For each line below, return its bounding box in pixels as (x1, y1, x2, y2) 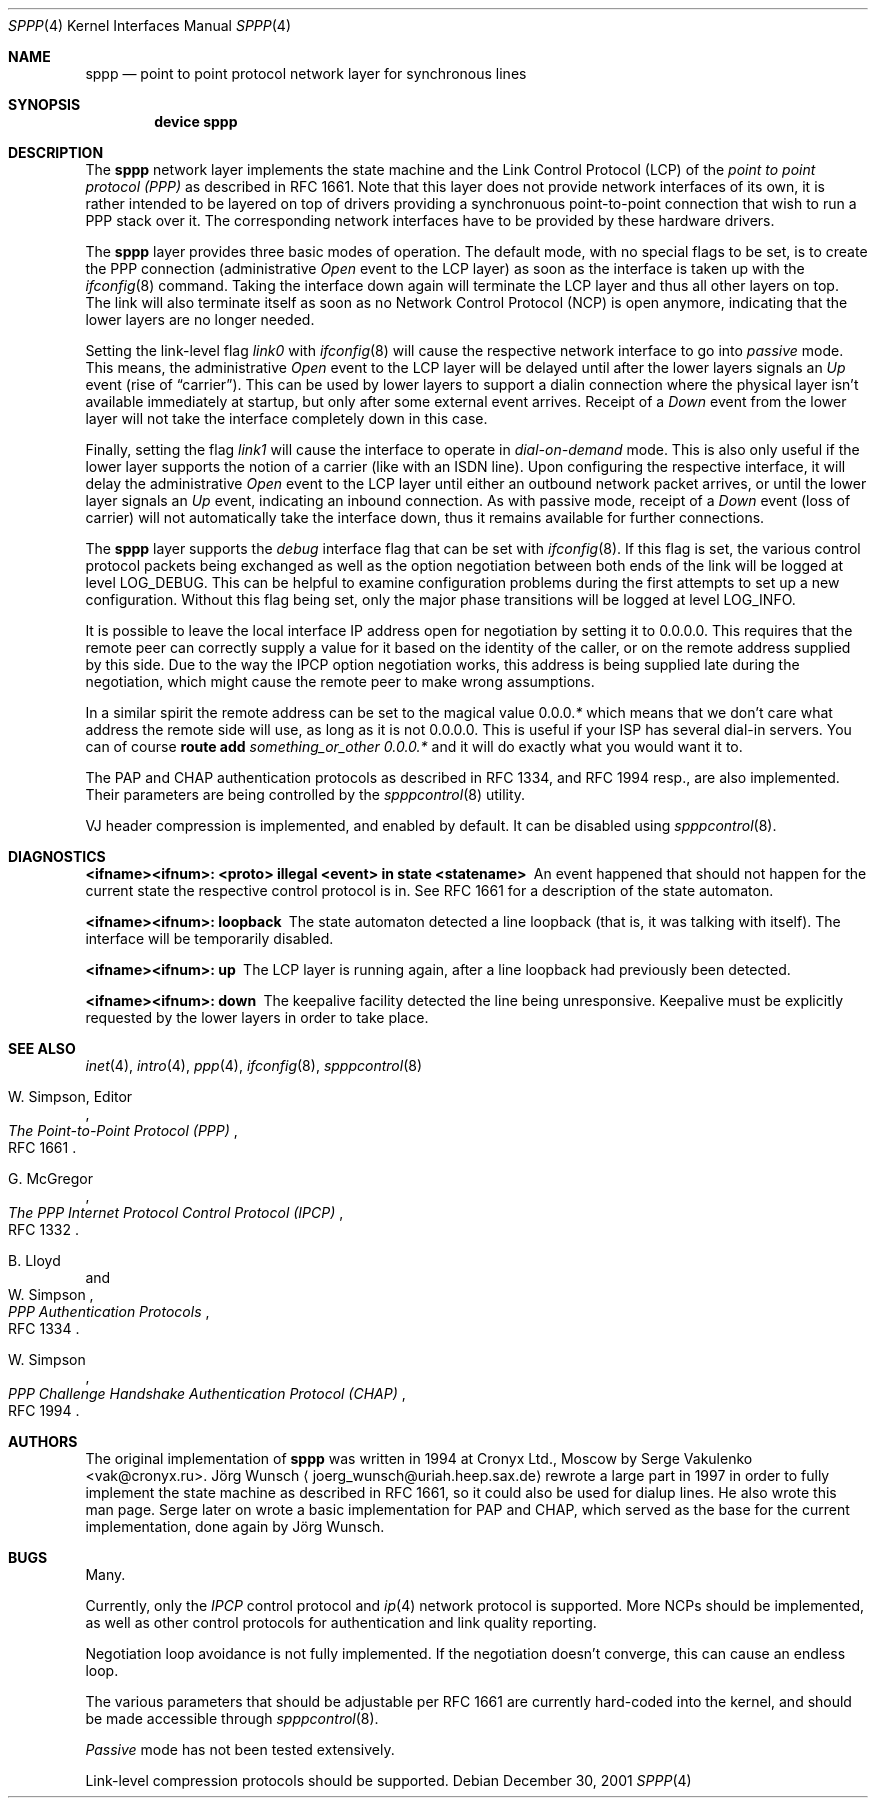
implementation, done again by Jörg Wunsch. (85, 1518, 385, 1535)
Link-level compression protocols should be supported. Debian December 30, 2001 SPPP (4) (85, 1772, 692, 1789)
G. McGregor (8, 1170, 93, 1187)
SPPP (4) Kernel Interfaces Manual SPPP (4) (8, 17, 292, 34)
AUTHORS (8, 1433, 78, 1450)
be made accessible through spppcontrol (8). (85, 1710, 379, 1727)
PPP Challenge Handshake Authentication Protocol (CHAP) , (8, 1385, 406, 1402)
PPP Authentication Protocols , (8, 1303, 210, 1320)
